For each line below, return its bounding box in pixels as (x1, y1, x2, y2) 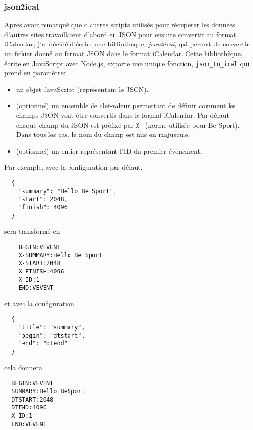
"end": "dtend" (18, 340, 68, 347)
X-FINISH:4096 (18, 268, 64, 275)
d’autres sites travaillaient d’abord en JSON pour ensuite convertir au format (4, 29, 236, 39)
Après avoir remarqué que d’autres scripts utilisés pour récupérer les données (4, 20, 235, 30)
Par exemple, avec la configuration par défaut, (4, 162, 143, 172)
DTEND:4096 (11, 404, 46, 411)
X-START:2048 (18, 260, 61, 267)
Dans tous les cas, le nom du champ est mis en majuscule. (16, 129, 190, 139)
